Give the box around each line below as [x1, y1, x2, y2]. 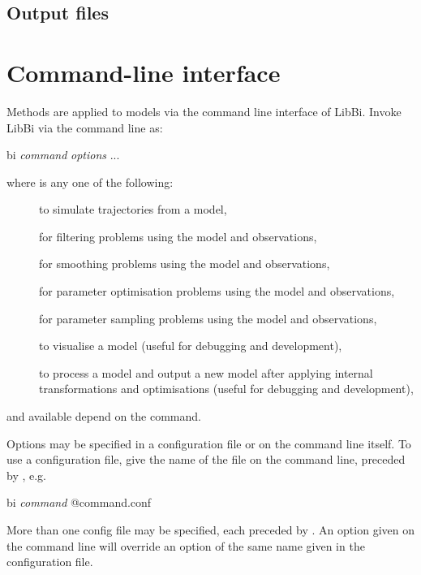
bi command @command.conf [6, 494, 152, 511]
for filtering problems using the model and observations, [39, 227, 317, 244]
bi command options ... [6, 146, 120, 163]
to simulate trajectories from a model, [39, 201, 227, 218]
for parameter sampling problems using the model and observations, [39, 309, 377, 326]
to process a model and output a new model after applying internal [39, 364, 373, 381]
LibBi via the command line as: [6, 119, 163, 136]
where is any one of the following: [6, 173, 174, 190]
